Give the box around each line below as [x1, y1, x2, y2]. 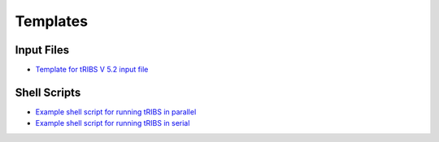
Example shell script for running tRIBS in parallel [35, 106, 197, 117]
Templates [15, 12, 89, 30]
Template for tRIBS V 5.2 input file [35, 65, 149, 75]
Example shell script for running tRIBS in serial [35, 118, 190, 128]
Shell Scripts [15, 85, 81, 99]
